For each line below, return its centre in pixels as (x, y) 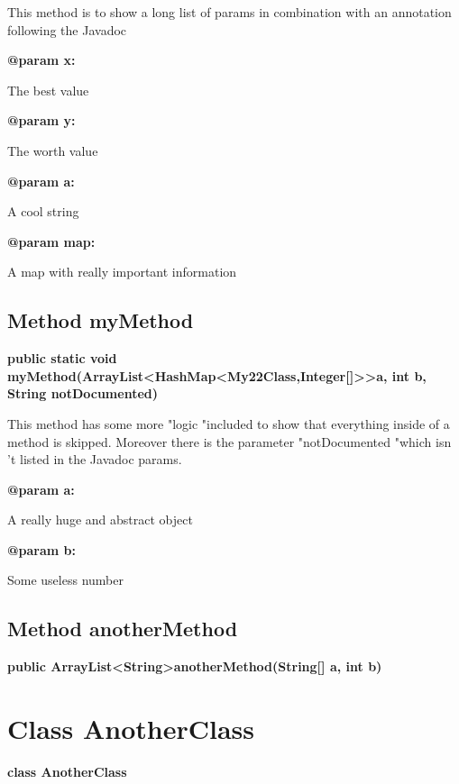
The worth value (53, 150)
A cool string (43, 211)
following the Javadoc (67, 29)
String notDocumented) (83, 393)
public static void (62, 358)
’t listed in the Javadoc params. (95, 459)
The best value (48, 90)
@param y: (41, 120)
